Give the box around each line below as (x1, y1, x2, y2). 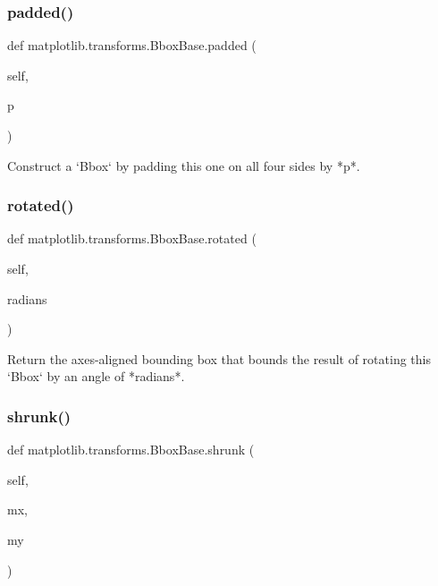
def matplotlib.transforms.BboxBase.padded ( (7, 36, 257, 55)
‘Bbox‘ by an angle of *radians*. (7, 367, 185, 386)
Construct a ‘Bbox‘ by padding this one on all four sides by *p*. (7, 156, 360, 174)
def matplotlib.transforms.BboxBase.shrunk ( (7, 440, 255, 459)
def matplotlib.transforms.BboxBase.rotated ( (7, 229, 257, 248)
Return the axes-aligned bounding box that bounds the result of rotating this (7, 349, 431, 368)
